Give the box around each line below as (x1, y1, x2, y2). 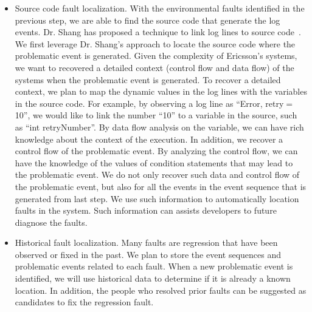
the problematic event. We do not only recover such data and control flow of (15, 168, 300, 181)
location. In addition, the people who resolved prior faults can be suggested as (15, 283, 307, 296)
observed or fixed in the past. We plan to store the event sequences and (15, 248, 281, 260)
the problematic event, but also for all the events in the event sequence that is (15, 180, 307, 192)
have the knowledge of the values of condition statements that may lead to (15, 156, 293, 169)
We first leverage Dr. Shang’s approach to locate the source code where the (15, 37, 296, 50)
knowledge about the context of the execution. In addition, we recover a (15, 132, 283, 145)
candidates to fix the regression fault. (15, 296, 154, 308)
